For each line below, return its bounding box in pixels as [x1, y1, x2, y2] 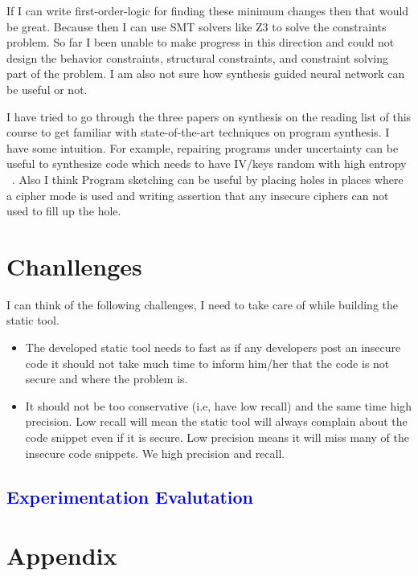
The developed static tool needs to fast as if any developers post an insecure [25, 339, 401, 356]
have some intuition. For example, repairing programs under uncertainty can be [6, 139, 399, 156]
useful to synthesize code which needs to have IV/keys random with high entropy [6, 155, 407, 172]
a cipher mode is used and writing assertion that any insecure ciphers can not [6, 186, 389, 203]
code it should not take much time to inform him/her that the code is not [25, 354, 390, 371]
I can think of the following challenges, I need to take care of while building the [6, 296, 399, 313]
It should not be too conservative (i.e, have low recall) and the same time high [25, 397, 412, 414]
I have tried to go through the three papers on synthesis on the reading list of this [6, 108, 412, 125]
